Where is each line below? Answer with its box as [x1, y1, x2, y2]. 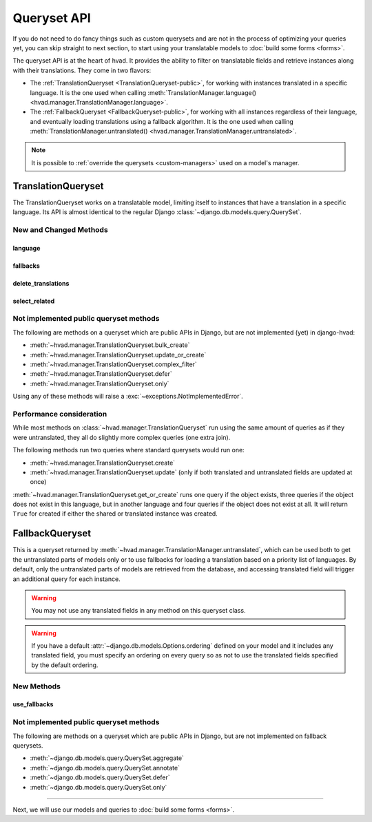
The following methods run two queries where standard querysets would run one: [12, 446, 245, 454]
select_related [12, 297, 55, 305]
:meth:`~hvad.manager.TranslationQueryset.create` [30, 459, 176, 467]
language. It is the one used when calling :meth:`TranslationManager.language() [30, 88, 257, 96]
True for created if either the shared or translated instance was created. [12, 509, 218, 518]
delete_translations [12, 279, 70, 287]
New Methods [12, 682, 61, 691]
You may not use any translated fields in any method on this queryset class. [31, 607, 246, 615]
